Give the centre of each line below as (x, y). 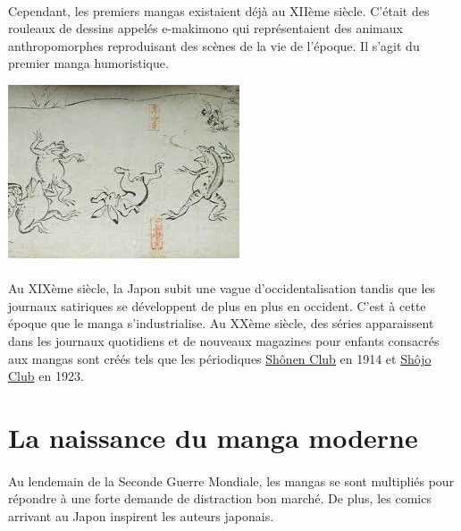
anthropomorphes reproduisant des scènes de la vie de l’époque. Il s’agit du (214, 45)
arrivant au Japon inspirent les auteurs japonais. (141, 515)
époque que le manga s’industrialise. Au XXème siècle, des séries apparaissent (221, 323)
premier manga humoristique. (88, 63)
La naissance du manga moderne (213, 437)
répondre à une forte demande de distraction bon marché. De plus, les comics (220, 498)
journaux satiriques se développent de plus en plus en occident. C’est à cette (217, 305)
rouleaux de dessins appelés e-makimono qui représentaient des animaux (205, 28)
